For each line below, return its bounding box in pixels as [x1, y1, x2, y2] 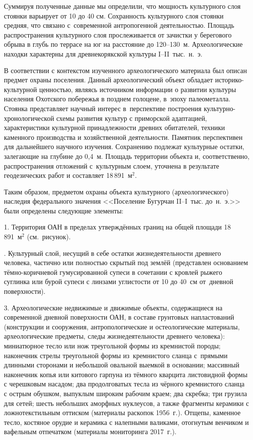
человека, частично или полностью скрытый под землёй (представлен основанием [4, 257, 248, 268]
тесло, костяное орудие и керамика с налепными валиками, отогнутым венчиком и [4, 417, 249, 427]
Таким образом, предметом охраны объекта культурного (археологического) [4, 186, 229, 196]
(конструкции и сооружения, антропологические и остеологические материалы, [4, 321, 240, 331]
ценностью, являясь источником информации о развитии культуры [39, 84, 236, 94]
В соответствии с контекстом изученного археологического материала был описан [4, 65, 247, 75]
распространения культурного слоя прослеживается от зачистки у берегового [4, 29, 232, 39]
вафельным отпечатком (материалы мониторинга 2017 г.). [4, 426, 176, 437]
